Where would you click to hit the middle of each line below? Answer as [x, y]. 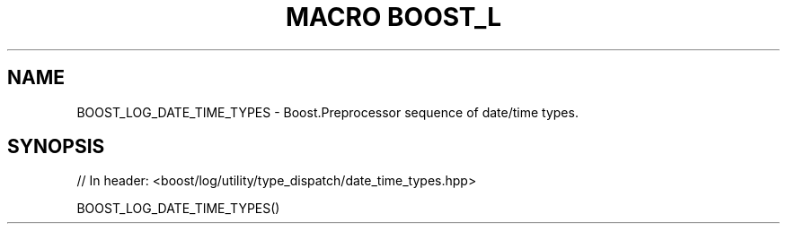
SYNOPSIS [56, 147]
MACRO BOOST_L [393, 17]
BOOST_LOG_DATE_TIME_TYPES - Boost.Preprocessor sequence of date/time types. [327, 112]
